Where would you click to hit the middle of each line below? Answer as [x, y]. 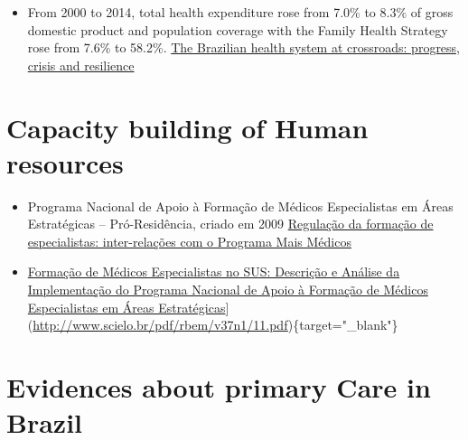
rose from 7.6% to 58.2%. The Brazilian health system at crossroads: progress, [244, 47]
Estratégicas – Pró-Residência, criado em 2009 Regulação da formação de [230, 224]
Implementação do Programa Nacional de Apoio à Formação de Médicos [228, 290]
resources [65, 162]
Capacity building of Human [187, 127]
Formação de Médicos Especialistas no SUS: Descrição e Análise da [214, 271]
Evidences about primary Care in [219, 387]
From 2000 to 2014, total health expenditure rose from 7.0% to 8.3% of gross [240, 12]
